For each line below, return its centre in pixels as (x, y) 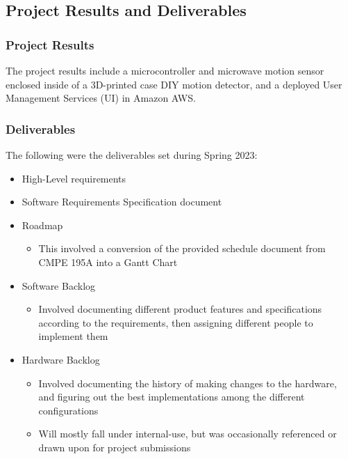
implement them (73, 336)
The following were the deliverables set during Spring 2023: (132, 155)
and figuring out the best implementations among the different (172, 397)
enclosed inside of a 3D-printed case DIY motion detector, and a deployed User (174, 84)
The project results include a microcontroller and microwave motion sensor (165, 70)
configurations (68, 410)
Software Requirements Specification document (122, 202)
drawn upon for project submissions (115, 447)
